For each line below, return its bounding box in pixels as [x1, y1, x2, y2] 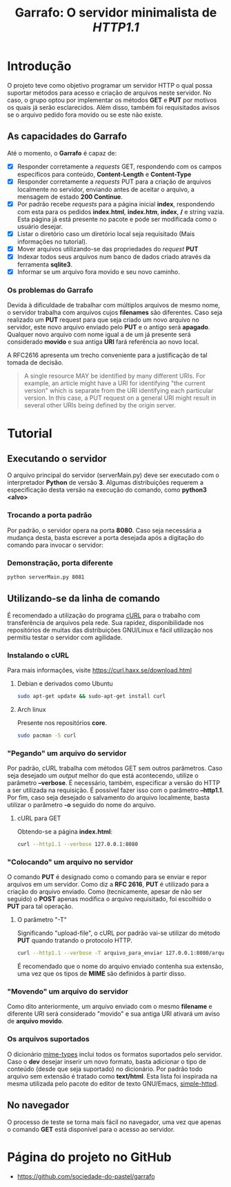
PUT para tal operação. [7, 903, 74, 911]
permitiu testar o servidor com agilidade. [7, 633, 123, 641]
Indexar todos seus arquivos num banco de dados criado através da [17, 253, 211, 261]
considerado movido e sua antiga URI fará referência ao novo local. [7, 338, 199, 346]
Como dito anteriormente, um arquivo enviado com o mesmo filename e [7, 1003, 212, 1011]
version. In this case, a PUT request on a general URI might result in [23, 394, 217, 402]
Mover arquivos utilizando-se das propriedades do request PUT [17, 245, 199, 253]
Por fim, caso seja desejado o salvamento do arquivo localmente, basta [7, 793, 210, 802]
